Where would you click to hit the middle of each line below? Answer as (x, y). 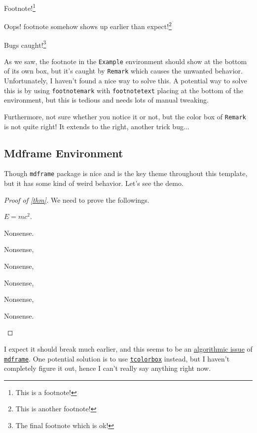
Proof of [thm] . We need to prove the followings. (77, 199)
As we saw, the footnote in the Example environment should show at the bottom (126, 61)
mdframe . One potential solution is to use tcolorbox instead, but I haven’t (117, 358)
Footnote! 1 (20, 7)
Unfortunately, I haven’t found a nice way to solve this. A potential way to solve (126, 81)
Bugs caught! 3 (25, 44)
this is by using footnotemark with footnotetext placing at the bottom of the (124, 90)
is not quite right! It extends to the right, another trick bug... (97, 126)
